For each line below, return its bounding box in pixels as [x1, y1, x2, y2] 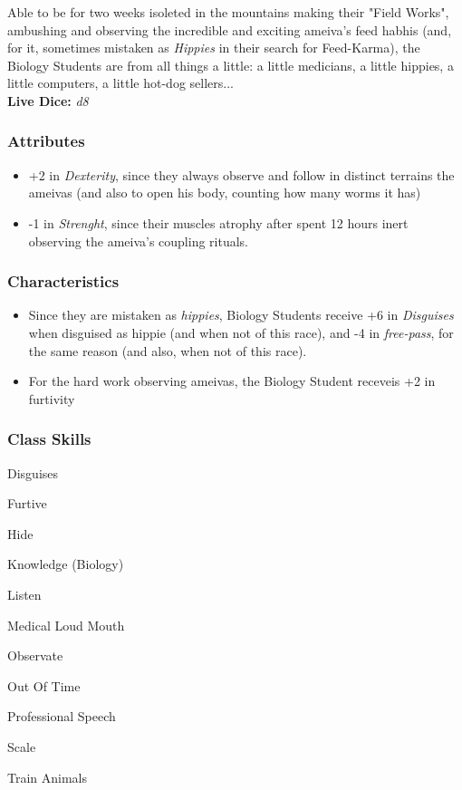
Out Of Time [7, 676, 81, 695]
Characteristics [7, 270, 120, 293]
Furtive [7, 494, 47, 513]
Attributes [7, 130, 85, 152]
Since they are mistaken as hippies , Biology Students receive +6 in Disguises [28, 305, 454, 324]
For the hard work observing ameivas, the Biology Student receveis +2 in [28, 371, 436, 390]
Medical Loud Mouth [7, 615, 125, 634]
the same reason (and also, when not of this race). [28, 341, 307, 360]
